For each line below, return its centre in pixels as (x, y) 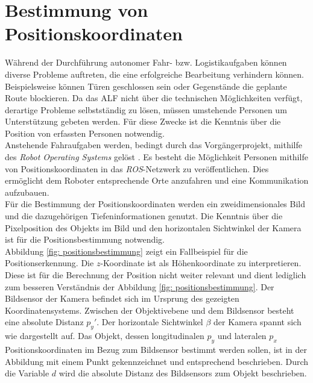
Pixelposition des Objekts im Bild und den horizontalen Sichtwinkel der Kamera (153, 227)
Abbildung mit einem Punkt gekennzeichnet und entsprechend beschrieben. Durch (157, 361)
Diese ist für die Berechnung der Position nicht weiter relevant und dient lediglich (156, 275)
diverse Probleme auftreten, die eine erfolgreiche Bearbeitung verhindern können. (154, 74)
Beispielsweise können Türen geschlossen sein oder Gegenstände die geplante (146, 86)
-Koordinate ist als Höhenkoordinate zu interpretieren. (201, 263)
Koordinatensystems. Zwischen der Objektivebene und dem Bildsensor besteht (150, 310)
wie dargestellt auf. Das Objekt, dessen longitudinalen (105, 336)
